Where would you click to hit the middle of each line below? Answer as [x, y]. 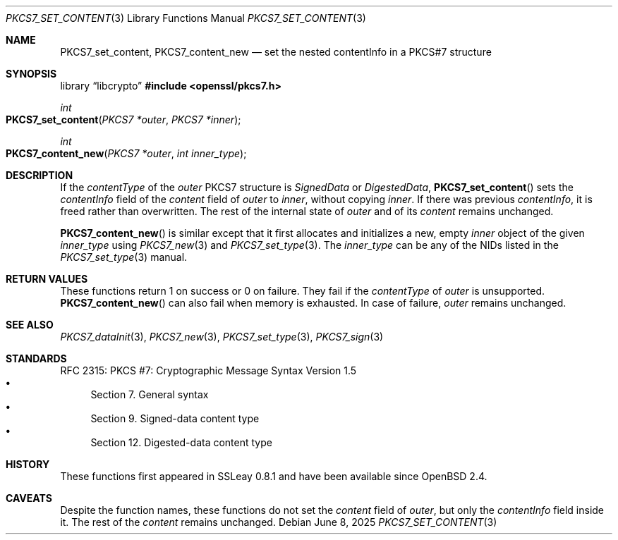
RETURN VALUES [47, 279]
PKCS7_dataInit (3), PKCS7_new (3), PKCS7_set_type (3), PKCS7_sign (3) [222, 337]
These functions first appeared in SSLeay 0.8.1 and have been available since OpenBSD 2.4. [274, 476]
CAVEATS [29, 498]
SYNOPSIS [31, 74]
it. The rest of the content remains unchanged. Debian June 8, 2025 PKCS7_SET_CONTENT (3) [279, 522]
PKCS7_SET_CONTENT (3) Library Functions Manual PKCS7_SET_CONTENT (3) [186, 18]
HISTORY [28, 464]
